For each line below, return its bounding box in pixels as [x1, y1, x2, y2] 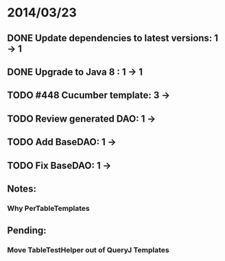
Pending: [7, 225, 47, 236]
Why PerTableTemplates [7, 203, 91, 213]
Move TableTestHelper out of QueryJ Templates [7, 245, 169, 255]
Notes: [7, 183, 36, 194]
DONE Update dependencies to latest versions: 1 [7, 32, 218, 44]
